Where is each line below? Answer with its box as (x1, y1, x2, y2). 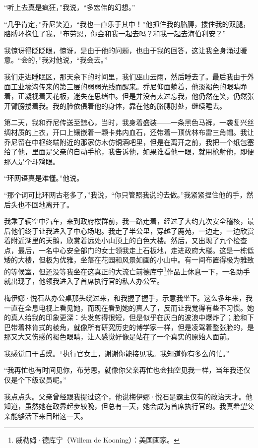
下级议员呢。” (24, 375, 66, 385)
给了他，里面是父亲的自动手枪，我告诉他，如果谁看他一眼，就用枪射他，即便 (4, 146, 254, 157)
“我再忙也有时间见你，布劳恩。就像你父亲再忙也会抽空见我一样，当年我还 (4, 365, 244, 375)
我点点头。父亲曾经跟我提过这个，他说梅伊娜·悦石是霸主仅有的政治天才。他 (4, 391, 253, 401)
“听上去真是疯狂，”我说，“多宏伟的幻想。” (4, 2, 135, 12)
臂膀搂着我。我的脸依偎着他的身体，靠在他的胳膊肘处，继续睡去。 (10, 100, 226, 111)
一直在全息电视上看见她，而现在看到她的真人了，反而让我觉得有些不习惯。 (4, 302, 247, 313)
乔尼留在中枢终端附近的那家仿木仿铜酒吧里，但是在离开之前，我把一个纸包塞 (4, 136, 254, 147)
